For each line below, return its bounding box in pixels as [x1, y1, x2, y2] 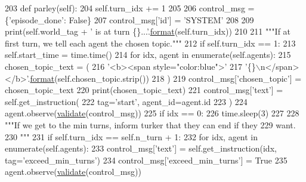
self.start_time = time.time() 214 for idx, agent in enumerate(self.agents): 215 [5, 48, 291, 61]
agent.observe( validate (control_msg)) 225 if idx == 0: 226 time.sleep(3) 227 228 [5, 107, 299, 119]
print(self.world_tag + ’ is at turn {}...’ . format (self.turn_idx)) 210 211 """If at [5, 25, 291, 38]
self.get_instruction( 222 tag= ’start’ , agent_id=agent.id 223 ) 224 [5, 95, 248, 107]
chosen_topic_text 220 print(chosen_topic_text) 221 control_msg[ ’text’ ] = [5, 84, 283, 96]
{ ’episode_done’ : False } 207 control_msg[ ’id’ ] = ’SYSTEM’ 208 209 [5, 13, 254, 26]
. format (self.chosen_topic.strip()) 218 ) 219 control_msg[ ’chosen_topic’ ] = [27, 72, 302, 84]
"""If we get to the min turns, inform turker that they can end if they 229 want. [5, 118, 296, 131]
